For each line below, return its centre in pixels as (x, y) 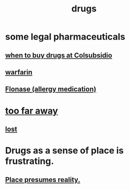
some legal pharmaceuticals (65, 37)
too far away (32, 111)
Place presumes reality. (43, 180)
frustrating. (29, 161)
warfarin (19, 72)
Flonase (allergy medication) (51, 89)
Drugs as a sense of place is (64, 151)
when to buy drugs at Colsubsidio (59, 55)
